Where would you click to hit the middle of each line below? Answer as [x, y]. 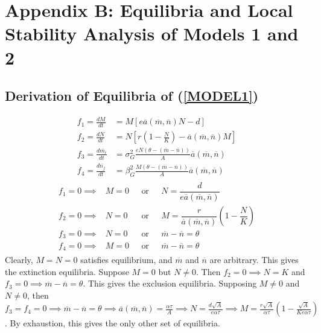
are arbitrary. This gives [254, 259]
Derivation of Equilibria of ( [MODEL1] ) [132, 96]
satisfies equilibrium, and [126, 259]
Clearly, [19, 259]
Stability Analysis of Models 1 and [152, 33]
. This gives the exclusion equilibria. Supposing [170, 283]
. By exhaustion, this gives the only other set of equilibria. [113, 323]
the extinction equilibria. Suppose [67, 271]
